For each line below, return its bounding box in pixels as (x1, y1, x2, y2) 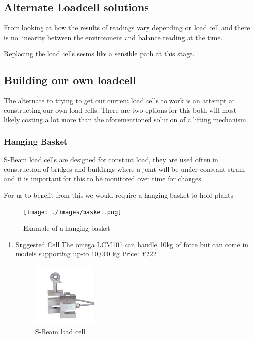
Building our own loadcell (4, 72, 136, 87)
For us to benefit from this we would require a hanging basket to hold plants (4, 190, 233, 200)
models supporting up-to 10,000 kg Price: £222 (15, 249, 157, 259)
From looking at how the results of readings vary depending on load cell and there (4, 22, 250, 33)
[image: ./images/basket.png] (23, 209, 122, 216)
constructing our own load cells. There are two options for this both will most (4, 105, 237, 115)
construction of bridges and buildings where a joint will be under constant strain (4, 164, 245, 174)
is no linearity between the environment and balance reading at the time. (4, 32, 223, 42)
